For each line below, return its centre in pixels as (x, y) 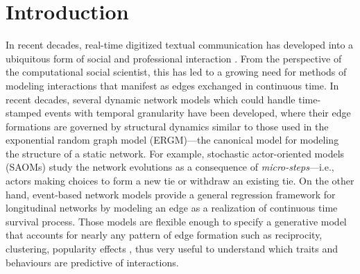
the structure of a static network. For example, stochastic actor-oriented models (175, 153)
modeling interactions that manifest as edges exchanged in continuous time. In (172, 85)
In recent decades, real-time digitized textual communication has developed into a (180, 45)
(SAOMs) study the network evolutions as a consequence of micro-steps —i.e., (170, 167)
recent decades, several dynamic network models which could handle (151, 99)
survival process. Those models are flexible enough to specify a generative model (176, 221)
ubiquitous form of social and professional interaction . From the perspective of (174, 58)
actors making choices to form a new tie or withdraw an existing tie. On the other (180, 181)
